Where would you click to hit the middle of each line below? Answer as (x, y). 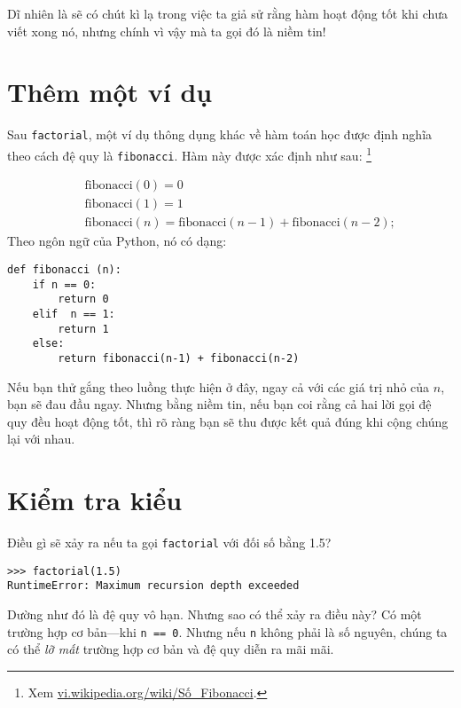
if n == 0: (64, 284)
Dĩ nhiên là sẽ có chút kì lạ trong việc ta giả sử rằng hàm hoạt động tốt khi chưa (228, 13)
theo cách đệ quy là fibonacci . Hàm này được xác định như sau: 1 (190, 153)
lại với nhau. (41, 439)
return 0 (83, 299)
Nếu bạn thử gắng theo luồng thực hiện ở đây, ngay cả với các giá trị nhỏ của (219, 386)
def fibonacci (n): (64, 269)
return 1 (83, 329)
